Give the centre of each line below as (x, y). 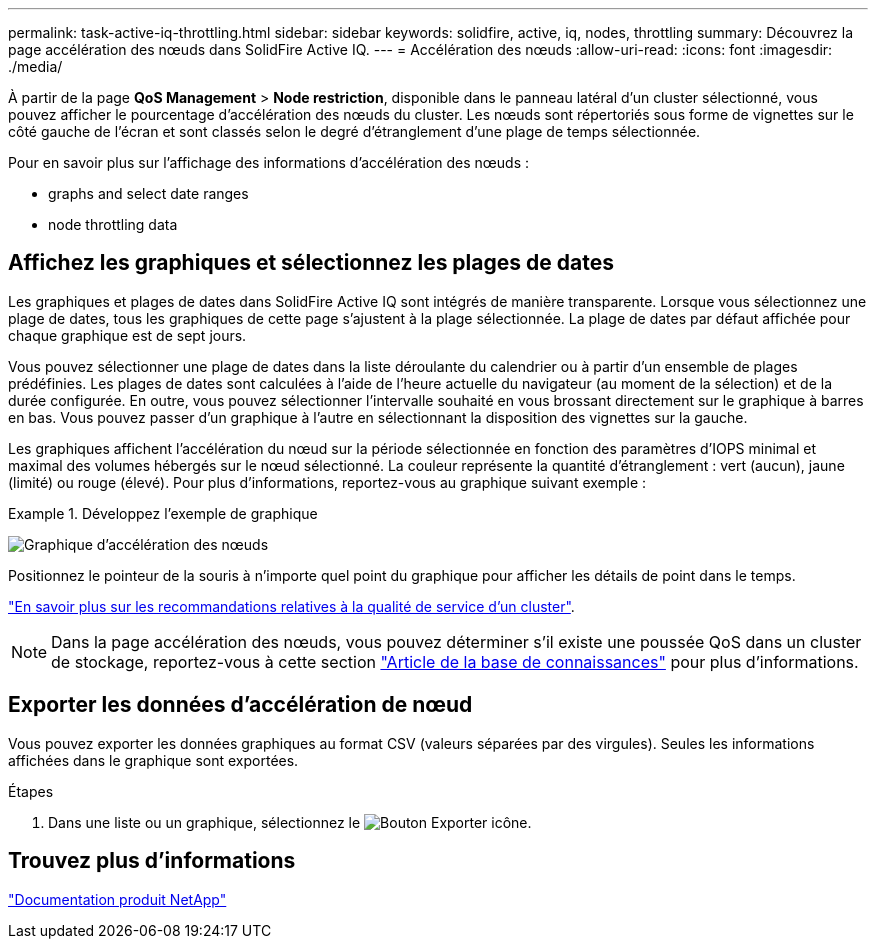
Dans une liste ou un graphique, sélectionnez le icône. (290, 822)
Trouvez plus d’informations (152, 861)
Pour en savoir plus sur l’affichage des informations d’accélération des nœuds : (269, 162)
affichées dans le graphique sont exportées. (153, 760)
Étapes (31, 791)
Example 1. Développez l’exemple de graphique (163, 513)
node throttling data (113, 224)
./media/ (35, 66)
